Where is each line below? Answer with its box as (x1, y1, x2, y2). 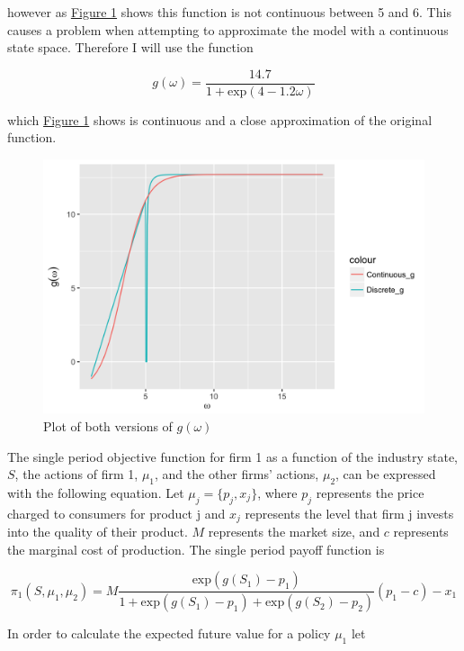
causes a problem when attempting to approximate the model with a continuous (7, 20, 449, 39)
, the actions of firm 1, (14, 465, 138, 484)
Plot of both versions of (43, 417, 173, 436)
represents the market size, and (208, 522, 380, 541)
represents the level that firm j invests (245, 503, 454, 522)
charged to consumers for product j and (7, 503, 226, 522)
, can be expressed (335, 465, 436, 484)
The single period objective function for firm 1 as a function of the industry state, (7, 447, 459, 466)
